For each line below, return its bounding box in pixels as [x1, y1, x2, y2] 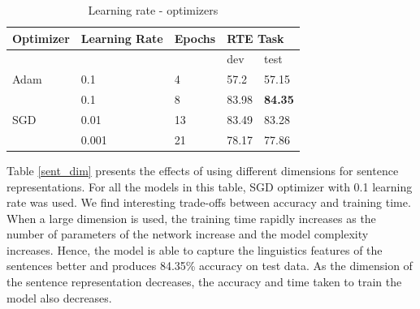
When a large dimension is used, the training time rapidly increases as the [6, 209, 376, 226]
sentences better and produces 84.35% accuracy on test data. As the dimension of [6, 257, 413, 274]
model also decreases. [6, 289, 112, 306]
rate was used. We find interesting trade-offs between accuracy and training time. [6, 194, 411, 211]
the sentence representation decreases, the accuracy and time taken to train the [6, 273, 402, 290]
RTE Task [227, 29, 284, 46]
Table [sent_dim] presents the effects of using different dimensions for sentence [6, 161, 399, 178]
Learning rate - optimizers [88, 2, 219, 18]
